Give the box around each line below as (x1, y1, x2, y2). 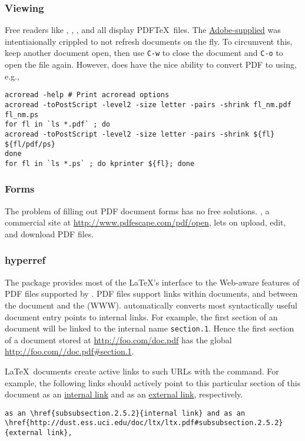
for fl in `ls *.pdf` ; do (5, 120, 110, 129)
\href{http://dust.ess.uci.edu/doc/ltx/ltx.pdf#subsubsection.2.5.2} (5, 419, 283, 427)
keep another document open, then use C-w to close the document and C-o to (5, 47, 283, 59)
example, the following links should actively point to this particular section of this (5, 376, 301, 389)
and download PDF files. (5, 227, 94, 240)
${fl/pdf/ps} (5, 140, 55, 148)
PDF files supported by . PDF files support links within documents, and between (5, 287, 298, 300)
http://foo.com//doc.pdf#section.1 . (5, 345, 134, 357)
